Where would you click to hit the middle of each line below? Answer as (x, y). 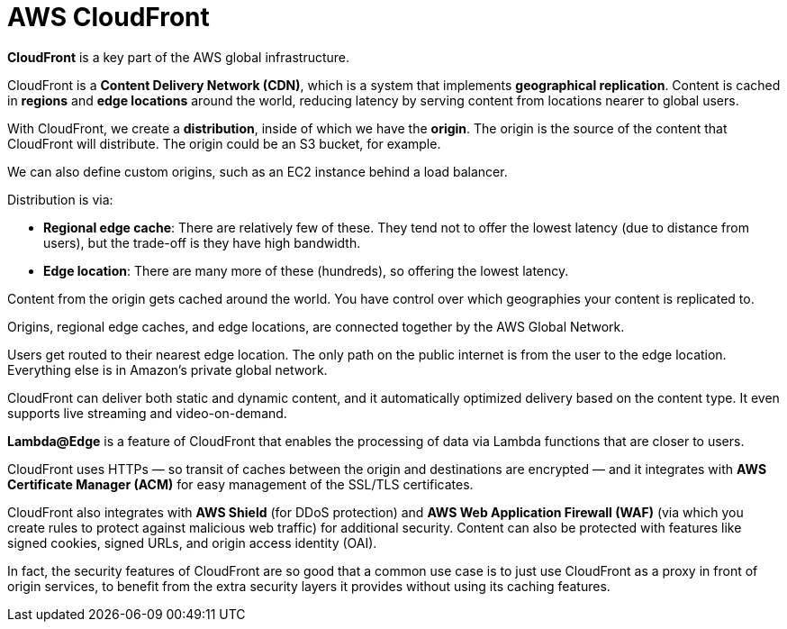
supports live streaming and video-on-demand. (147, 413)
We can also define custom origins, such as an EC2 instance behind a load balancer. (258, 171)
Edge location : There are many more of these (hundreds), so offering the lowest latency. (306, 270)
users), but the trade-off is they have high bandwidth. (202, 242)
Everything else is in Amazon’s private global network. (167, 369)
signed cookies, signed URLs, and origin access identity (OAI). (192, 542)
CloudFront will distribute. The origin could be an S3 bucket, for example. (224, 143)
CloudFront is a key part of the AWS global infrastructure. (179, 57)
